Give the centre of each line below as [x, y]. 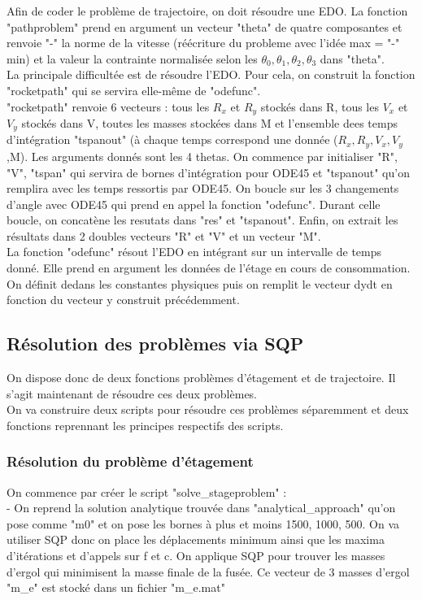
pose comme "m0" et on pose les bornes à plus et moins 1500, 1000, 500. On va [203, 523]
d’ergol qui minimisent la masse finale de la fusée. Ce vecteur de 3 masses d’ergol [208, 571]
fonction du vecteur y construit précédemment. [123, 300]
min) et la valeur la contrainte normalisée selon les [132, 58]
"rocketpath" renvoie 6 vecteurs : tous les [108, 106]
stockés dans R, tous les [320, 106]
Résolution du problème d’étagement [130, 461]
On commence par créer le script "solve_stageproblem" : [147, 491]
